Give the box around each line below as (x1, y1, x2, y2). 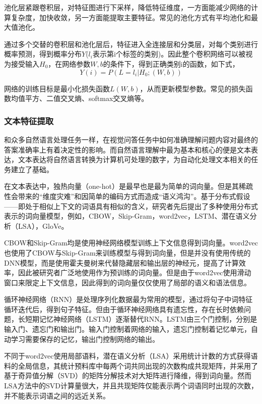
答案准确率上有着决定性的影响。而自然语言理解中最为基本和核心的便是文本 (4, 144, 251, 155)
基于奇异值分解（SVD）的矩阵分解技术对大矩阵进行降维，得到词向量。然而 (4, 370, 251, 381)
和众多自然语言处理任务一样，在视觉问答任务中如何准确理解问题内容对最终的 (4, 134, 258, 144)
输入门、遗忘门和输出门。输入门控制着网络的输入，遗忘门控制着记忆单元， (4, 324, 251, 334)
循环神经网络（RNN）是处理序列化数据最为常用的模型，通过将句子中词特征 (4, 294, 253, 305)
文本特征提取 (4, 114, 54, 127)
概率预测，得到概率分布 (4, 48, 82, 59)
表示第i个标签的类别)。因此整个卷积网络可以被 (92, 48, 246, 59)
